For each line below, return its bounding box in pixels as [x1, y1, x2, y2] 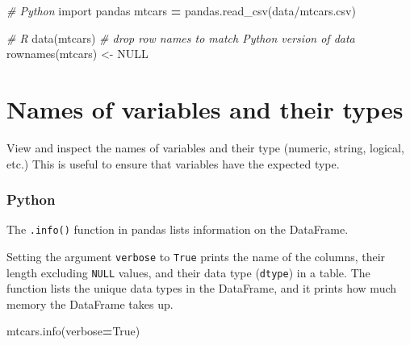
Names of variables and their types [6, 92, 404, 125]
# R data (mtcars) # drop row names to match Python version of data [6, 29, 355, 46]
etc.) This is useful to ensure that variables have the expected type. [6, 155, 340, 172]
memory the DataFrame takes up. [6, 295, 174, 312]
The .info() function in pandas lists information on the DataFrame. [6, 221, 349, 238]
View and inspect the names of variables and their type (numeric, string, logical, [6, 139, 404, 156]
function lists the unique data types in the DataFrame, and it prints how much [6, 280, 397, 297]
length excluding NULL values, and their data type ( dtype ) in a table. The [6, 264, 370, 281]
